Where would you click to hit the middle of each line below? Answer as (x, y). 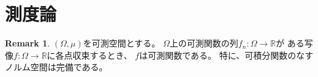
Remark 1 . (28, 43)
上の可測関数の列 (204, 43)
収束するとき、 (102, 55)
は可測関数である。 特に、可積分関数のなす (226, 55)
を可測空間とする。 (122, 43)
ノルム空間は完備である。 (56, 67)
